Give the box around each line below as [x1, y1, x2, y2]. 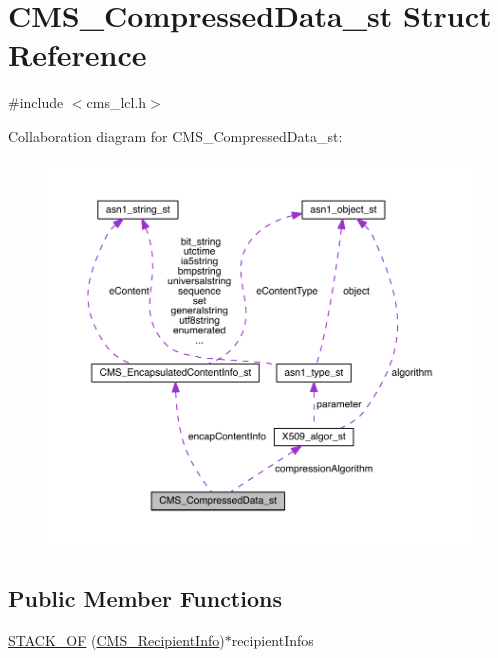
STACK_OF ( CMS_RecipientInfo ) [8, 629, 225, 650]
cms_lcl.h [86, 92, 147, 113]
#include [8, 92, 64, 113]
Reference [8, 34, 147, 75]
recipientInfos [231, 629, 314, 650]
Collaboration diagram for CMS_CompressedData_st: [8, 125, 343, 146]
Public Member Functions [8, 582, 282, 613]
